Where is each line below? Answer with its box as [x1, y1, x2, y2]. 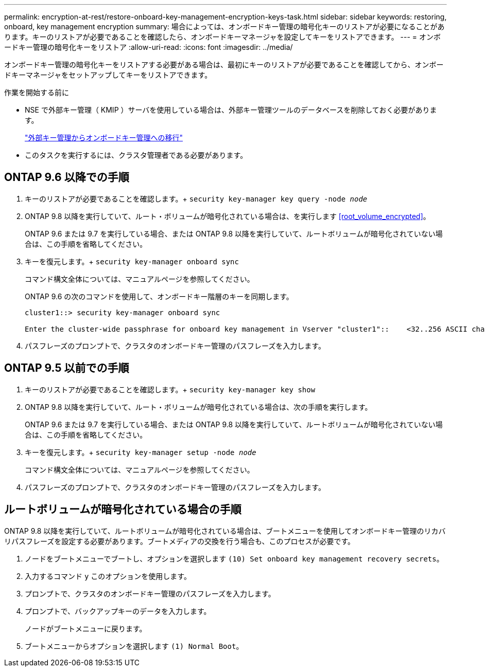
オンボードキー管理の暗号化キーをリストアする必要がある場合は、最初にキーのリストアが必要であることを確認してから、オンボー [4, 60, 444, 69]
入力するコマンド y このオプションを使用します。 [25, 571, 191, 581]
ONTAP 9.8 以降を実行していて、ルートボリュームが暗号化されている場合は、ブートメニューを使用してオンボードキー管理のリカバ [4, 526, 446, 535]
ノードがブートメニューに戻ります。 [25, 624, 147, 633]
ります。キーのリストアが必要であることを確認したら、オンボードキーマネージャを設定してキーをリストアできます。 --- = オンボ [4, 32, 441, 41]
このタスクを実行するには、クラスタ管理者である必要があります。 [25, 151, 248, 159]
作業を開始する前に [4, 88, 69, 97]
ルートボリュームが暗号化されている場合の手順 [4, 503, 241, 516]
